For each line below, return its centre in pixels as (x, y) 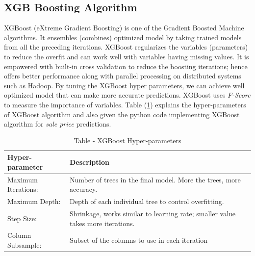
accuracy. (84, 189)
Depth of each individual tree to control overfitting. (147, 201)
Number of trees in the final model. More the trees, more (155, 179)
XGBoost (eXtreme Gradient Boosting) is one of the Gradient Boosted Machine (124, 28)
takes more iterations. (102, 223)
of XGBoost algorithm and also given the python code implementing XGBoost (122, 114)
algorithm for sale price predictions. (58, 124)
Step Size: (22, 218)
